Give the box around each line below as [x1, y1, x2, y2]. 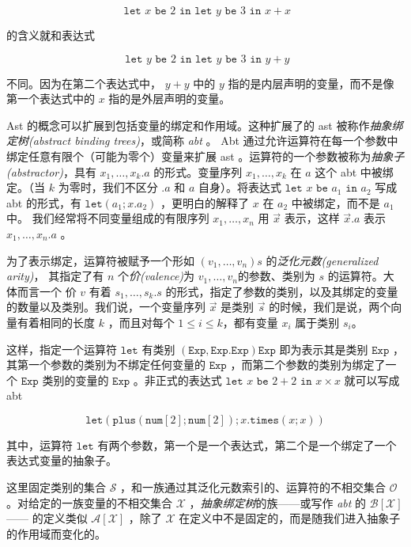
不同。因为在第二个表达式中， [6, 74, 161, 91]
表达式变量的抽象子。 [6, 452, 117, 469]
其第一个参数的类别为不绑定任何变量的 [6, 356, 205, 373]
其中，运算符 [6, 436, 73, 453]
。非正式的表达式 [133, 371, 222, 388]
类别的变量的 [42, 371, 109, 388]
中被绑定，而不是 [291, 194, 380, 211]
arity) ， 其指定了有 [6, 268, 104, 284]
